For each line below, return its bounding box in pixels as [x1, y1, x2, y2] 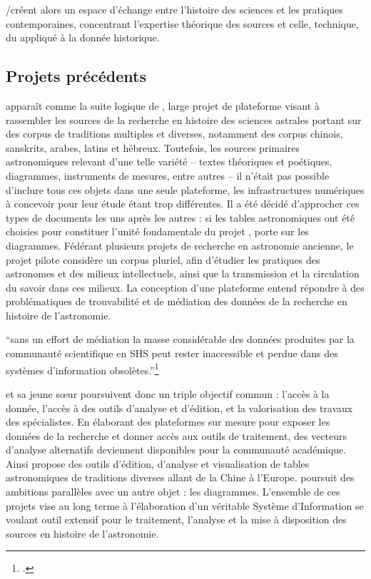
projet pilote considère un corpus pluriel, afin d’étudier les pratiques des [6, 252, 320, 267]
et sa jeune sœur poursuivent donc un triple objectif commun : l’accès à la [6, 386, 330, 401]
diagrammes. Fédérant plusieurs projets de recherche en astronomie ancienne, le [6, 237, 354, 252]
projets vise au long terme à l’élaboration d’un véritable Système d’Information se [6, 498, 364, 513]
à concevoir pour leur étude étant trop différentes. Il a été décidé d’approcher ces [6, 196, 360, 211]
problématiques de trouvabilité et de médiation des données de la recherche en [6, 294, 347, 309]
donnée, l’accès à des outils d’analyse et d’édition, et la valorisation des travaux [6, 400, 353, 415]
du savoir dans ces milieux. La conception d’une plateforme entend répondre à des [6, 280, 365, 294]
